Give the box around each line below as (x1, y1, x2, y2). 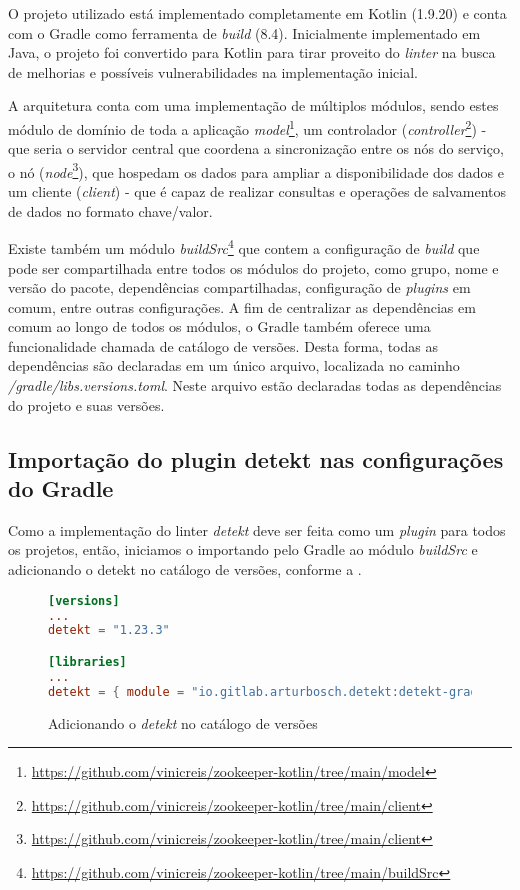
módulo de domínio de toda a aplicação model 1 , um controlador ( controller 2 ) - (8, 115, 487, 139)
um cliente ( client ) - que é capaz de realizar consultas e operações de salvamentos (8, 181, 507, 202)
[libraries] (48, 654, 127, 669)
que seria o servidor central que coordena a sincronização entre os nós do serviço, (8, 138, 504, 159)
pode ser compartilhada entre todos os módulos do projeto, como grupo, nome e (8, 257, 499, 278)
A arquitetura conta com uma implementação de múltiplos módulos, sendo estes (8, 95, 499, 116)
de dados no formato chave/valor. (8, 200, 213, 221)
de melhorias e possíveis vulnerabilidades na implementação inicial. (8, 61, 418, 82)
